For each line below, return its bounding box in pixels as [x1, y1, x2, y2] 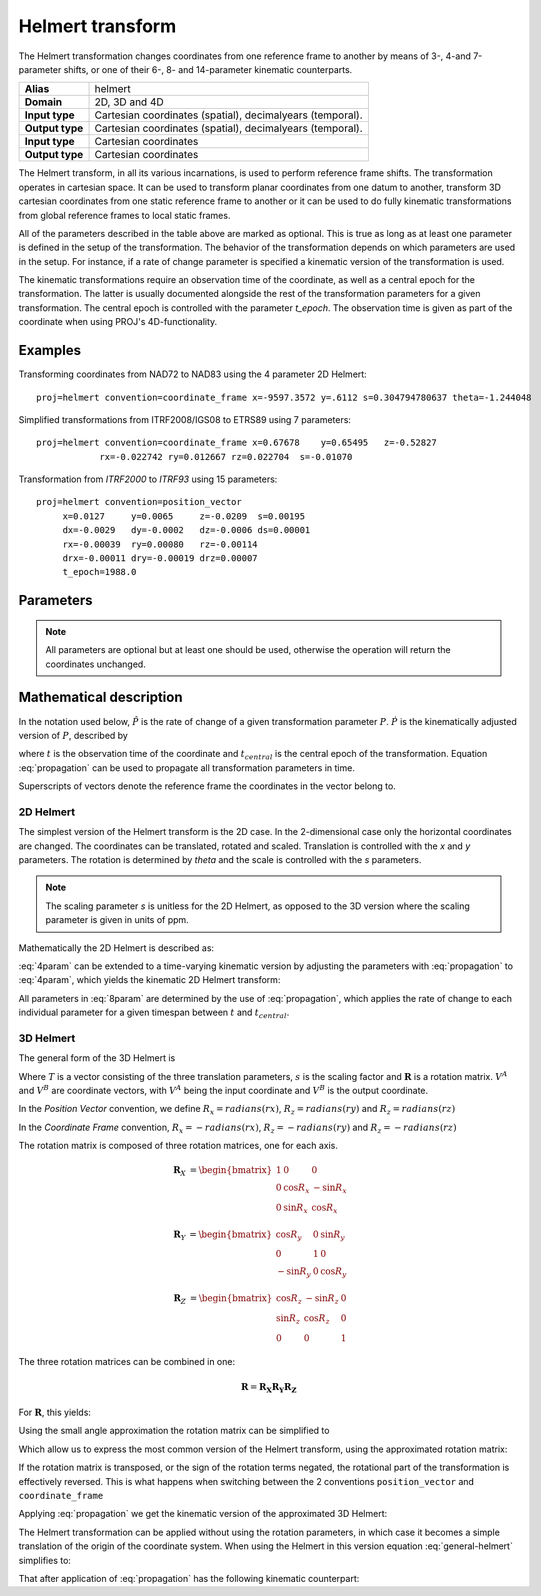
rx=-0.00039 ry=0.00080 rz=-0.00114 [62, 538, 259, 550]
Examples [18, 342, 82, 359]
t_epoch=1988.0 [62, 566, 137, 578]
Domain [24, 95, 63, 109]
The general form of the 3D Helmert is [18, 1052, 176, 1064]
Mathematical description [18, 689, 184, 706]
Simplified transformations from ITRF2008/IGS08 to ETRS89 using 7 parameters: [18, 413, 352, 425]
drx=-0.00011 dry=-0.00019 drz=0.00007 [62, 553, 259, 564]
